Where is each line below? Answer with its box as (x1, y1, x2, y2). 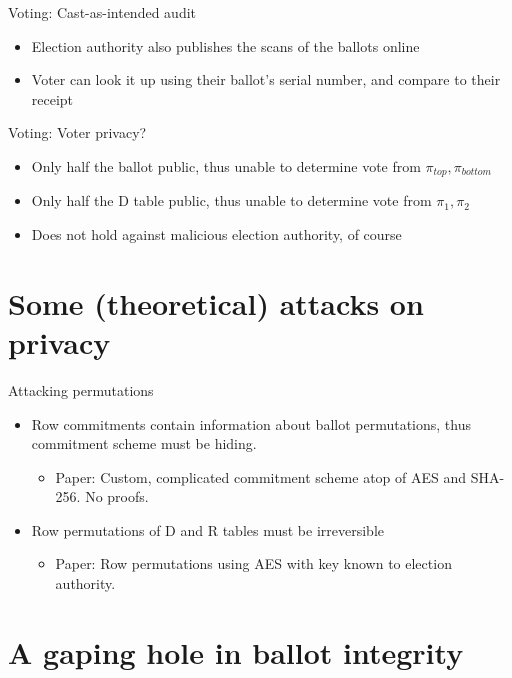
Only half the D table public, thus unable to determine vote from (31, 190, 432, 211)
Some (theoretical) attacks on (8, 282, 424, 323)
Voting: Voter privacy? (8, 122, 147, 143)
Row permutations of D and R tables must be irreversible (31, 519, 384, 540)
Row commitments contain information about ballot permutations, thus (31, 413, 471, 434)
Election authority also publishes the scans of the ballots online (31, 35, 420, 56)
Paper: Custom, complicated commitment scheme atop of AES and (55, 466, 467, 487)
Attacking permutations (8, 379, 154, 400)
